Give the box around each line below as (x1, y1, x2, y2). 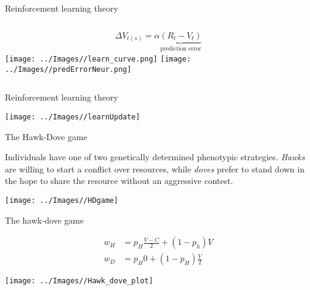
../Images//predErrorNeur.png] (5, 65, 132, 74)
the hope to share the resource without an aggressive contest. (5, 174, 233, 187)
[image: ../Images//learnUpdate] (5, 112, 140, 121)
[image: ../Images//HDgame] (5, 196, 119, 205)
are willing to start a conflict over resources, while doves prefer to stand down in (5, 162, 305, 175)
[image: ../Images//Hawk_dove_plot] (5, 277, 153, 286)
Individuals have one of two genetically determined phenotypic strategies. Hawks (5, 150, 305, 163)
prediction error (160, 46, 202, 52)
